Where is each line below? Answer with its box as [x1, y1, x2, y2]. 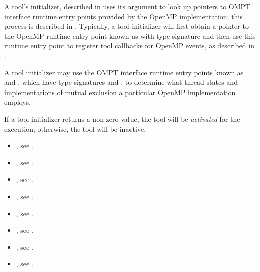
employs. [4, 97, 31, 107]
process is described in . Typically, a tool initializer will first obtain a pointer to [4, 21, 249, 31]
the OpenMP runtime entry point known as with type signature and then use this [4, 30, 256, 41]
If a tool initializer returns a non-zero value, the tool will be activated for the [4, 113, 240, 124]
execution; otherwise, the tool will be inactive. [4, 123, 146, 134]
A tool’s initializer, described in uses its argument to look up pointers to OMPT [4, 1, 251, 11]
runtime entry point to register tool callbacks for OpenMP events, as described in [4, 40, 254, 51]
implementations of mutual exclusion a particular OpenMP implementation [4, 86, 236, 97]
